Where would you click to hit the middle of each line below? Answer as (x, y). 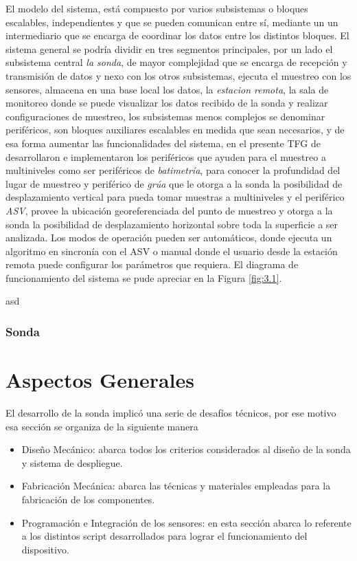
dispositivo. (45, 549)
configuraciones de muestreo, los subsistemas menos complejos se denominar (165, 116)
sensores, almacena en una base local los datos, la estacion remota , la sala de (167, 89)
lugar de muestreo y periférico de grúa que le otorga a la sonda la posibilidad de (174, 183)
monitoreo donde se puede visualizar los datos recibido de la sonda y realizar (167, 103)
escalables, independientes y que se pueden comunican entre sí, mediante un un (172, 22)
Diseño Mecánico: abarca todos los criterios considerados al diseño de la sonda (186, 449)
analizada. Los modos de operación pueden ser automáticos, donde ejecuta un (169, 238)
